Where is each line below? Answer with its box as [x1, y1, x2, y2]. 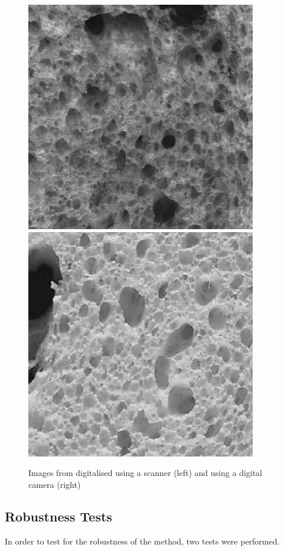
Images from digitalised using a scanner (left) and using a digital [28, 467, 262, 479]
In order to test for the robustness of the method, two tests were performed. [5, 534, 280, 547]
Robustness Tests [5, 507, 112, 525]
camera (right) [28, 478, 81, 490]
